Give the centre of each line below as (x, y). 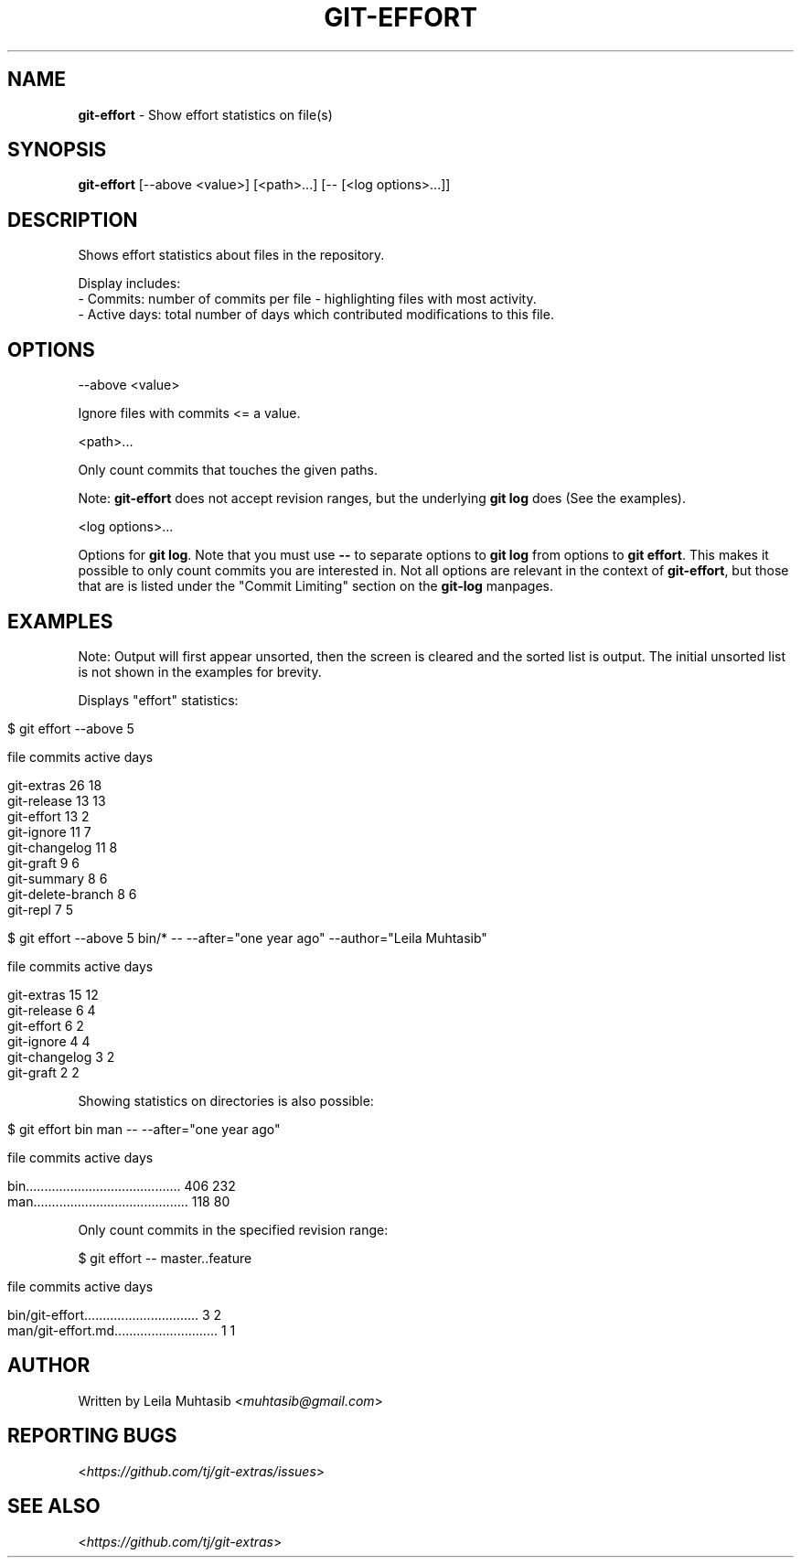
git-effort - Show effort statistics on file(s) (205, 114)
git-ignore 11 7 (49, 831)
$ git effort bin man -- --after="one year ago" (144, 1129)
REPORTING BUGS (92, 1436)
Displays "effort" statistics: (158, 700)
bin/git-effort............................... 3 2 (115, 1314)
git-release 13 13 (57, 800)
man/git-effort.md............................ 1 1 (122, 1330)
